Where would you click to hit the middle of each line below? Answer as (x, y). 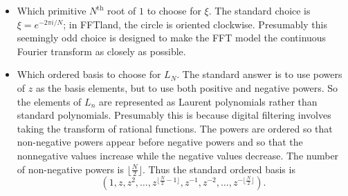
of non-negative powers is (70, 169)
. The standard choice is (259, 10)
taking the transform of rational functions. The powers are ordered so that (175, 128)
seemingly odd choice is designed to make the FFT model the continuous (172, 38)
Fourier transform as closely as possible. (101, 51)
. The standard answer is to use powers (259, 74)
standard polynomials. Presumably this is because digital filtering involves (174, 115)
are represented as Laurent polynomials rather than (208, 101)
